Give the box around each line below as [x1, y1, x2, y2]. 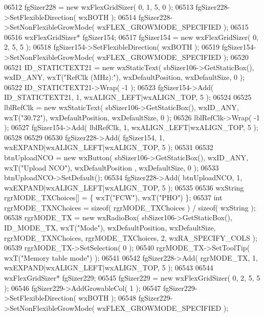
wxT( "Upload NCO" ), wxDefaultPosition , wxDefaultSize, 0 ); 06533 [4, 162, 219, 173]
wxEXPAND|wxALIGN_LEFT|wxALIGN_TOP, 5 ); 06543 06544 [4, 262, 213, 273]
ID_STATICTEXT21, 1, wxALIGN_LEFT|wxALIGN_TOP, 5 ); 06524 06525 [4, 92, 252, 102]
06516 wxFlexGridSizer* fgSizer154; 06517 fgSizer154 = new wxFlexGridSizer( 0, [4, 31, 259, 42]
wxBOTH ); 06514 [78, 11, 137, 22]
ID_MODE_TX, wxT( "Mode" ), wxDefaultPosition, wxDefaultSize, [4, 222, 216, 233]
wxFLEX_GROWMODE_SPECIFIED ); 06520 [97, 51, 249, 62]
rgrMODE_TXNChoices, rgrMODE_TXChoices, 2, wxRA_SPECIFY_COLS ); [4, 232, 257, 243]
